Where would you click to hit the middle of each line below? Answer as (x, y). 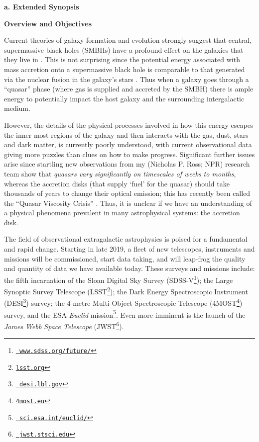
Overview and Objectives (48, 23)
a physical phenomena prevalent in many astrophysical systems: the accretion (122, 213)
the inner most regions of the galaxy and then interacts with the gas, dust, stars (126, 134)
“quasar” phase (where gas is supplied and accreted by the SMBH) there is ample (129, 89)
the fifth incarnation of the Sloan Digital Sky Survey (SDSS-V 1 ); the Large (119, 279)
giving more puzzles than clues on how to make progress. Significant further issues (129, 154)
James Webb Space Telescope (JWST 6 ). (64, 325)
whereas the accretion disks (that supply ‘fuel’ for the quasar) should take (117, 183)
